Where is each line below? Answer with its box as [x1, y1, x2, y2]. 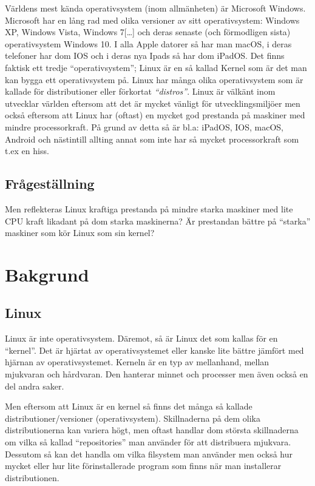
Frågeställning [5, 174, 95, 193]
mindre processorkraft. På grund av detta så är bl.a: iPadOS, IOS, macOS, [5, 120, 284, 133]
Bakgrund [5, 262, 89, 286]
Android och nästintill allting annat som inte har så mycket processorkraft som [5, 132, 299, 145]
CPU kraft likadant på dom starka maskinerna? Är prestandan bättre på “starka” [5, 214, 311, 227]
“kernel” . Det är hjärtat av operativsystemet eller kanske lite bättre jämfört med [5, 343, 304, 356]
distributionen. [5, 471, 59, 484]
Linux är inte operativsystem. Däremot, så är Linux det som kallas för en [5, 332, 278, 345]
